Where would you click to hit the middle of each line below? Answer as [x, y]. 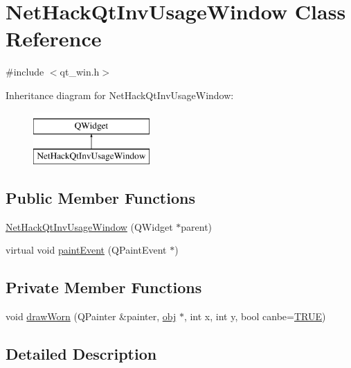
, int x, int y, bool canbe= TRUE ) [255, 316]
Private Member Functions [104, 287]
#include [25, 72]
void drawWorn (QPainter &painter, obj [91, 316]
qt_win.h [80, 72]
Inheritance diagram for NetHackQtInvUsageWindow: [120, 95]
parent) [197, 226]
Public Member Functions [100, 198]
